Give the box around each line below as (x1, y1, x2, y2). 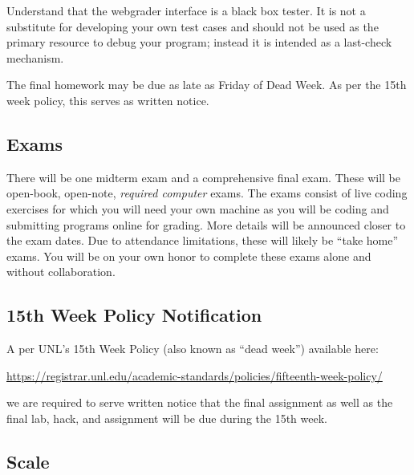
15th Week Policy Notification (6, 302, 262, 327)
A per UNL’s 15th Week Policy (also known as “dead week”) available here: (6, 340, 379, 357)
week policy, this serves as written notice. (6, 91, 209, 108)
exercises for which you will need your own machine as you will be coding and (6, 200, 389, 217)
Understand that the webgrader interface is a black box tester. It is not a (6, 2, 366, 18)
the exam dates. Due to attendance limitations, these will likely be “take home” (6, 232, 399, 249)
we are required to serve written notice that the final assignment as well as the (6, 394, 393, 411)
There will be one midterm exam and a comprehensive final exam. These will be (6, 168, 400, 185)
